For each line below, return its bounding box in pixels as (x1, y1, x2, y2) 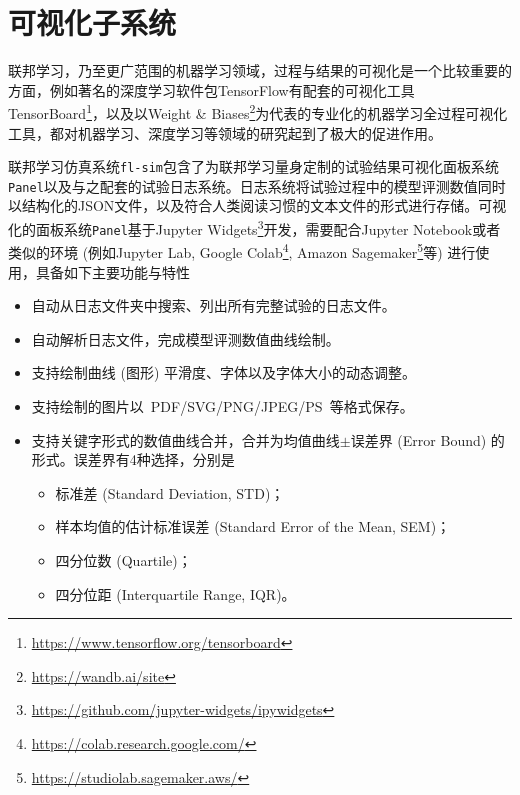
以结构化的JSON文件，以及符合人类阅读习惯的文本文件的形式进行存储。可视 (8, 195, 507, 216)
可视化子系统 (8, 2, 177, 43)
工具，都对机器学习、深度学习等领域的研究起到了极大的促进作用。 (8, 122, 442, 143)
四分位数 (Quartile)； (55, 549, 192, 570)
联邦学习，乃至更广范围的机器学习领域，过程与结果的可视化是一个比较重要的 (8, 60, 512, 81)
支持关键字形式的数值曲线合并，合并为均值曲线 (31, 429, 340, 450)
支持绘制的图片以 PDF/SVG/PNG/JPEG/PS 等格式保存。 (31, 396, 414, 416)
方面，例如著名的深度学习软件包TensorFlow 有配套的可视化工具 (8, 79, 415, 100)
